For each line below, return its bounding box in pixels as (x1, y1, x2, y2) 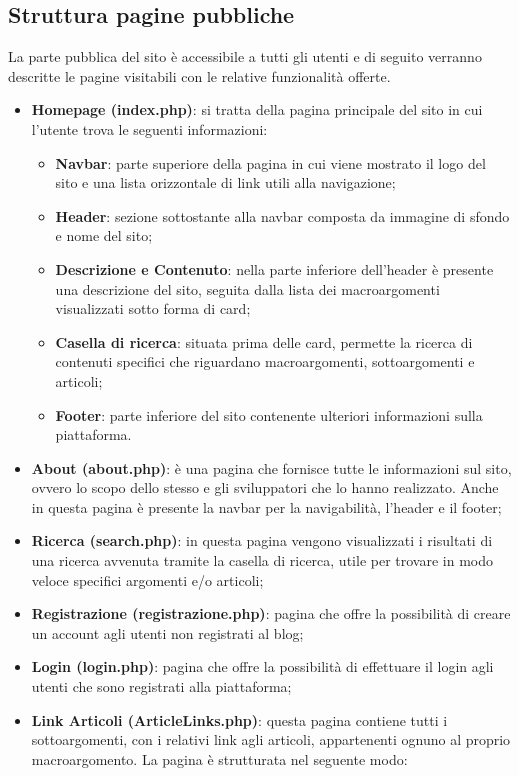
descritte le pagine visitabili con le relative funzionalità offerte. (8, 65, 391, 86)
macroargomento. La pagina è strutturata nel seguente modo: (31, 748, 408, 769)
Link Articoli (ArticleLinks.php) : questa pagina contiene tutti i (31, 709, 448, 730)
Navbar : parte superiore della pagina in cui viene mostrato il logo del (55, 152, 486, 173)
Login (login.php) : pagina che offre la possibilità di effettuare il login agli (31, 656, 494, 677)
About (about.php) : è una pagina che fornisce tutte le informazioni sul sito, (31, 457, 512, 478)
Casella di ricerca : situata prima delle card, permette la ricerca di (55, 331, 473, 352)
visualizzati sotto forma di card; (55, 298, 251, 319)
